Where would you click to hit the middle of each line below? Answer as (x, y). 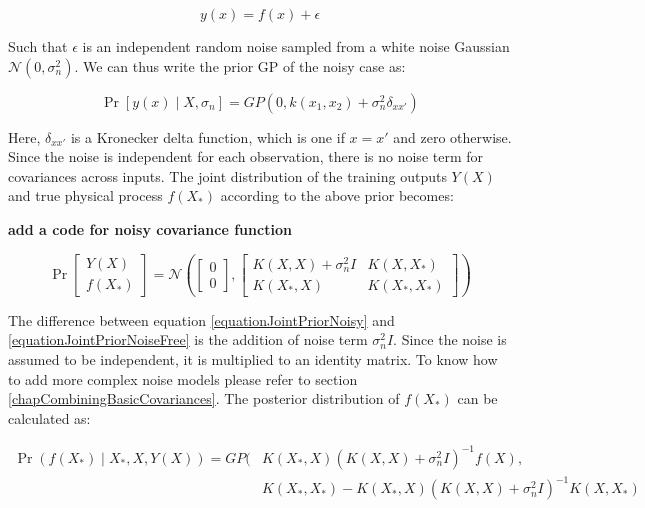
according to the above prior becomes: (337, 195)
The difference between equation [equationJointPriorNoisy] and (201, 319)
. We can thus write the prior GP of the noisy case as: (240, 65)
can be (477, 398)
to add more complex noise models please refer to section (183, 378)
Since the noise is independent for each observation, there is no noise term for (246, 156)
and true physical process (85, 195)
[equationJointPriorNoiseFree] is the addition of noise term (188, 339)
